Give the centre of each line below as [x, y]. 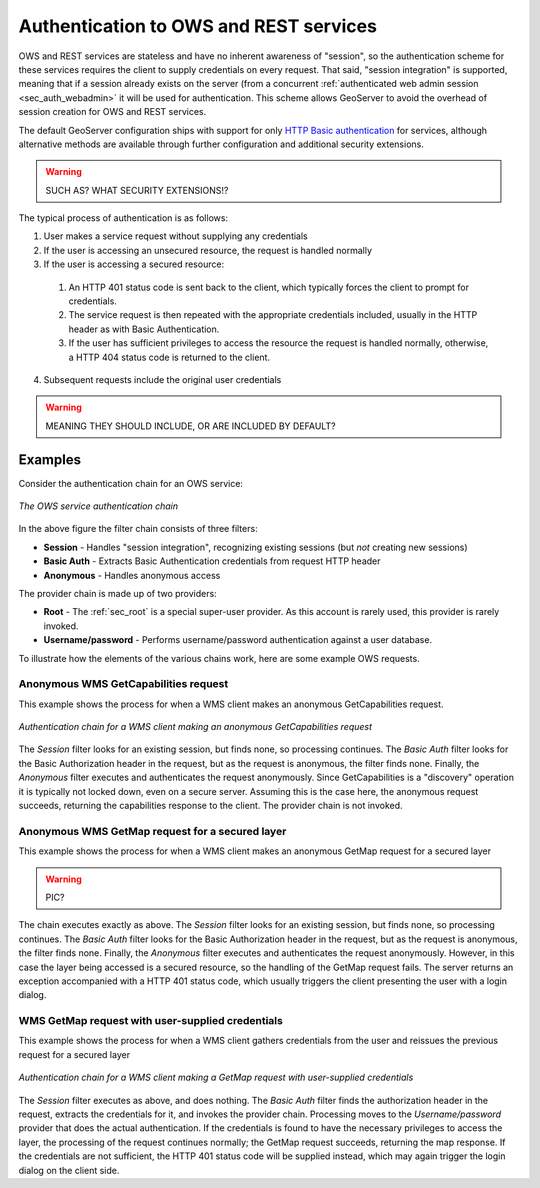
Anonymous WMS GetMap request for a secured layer [152, 831]
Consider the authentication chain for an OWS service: [131, 483]
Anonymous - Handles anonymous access [132, 575]
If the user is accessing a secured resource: [134, 264]
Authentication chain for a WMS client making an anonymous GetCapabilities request [195, 727]
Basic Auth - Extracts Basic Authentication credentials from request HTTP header [212, 561]
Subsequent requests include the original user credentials [162, 379]
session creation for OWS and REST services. [112, 112]
